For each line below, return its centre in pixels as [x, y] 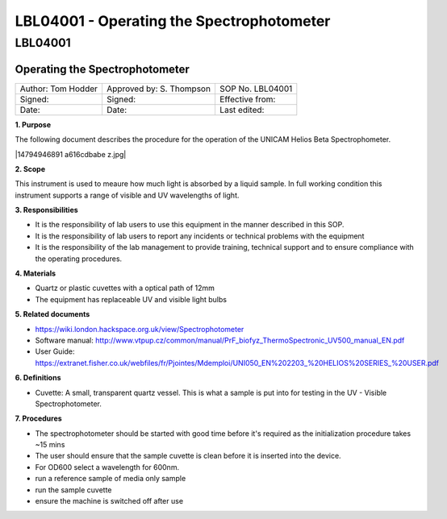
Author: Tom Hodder [59, 89]
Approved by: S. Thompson [159, 89]
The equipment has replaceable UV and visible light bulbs [131, 299]
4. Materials [36, 273]
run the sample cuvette [73, 490]
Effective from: [247, 99]
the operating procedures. [79, 259]
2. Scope [30, 168]
